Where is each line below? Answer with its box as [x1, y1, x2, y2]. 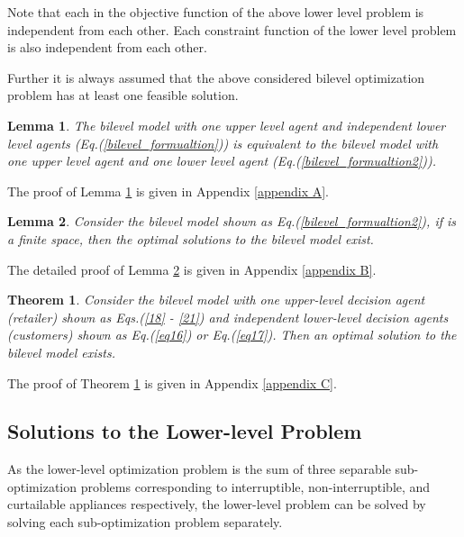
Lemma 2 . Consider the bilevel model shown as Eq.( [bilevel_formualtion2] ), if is [7, 212, 457, 231]
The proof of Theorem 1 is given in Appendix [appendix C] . [7, 373, 337, 392]
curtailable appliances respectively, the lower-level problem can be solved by [7, 495, 426, 514]
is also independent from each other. [7, 38, 207, 57]
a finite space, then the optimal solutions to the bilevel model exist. [7, 229, 374, 248]
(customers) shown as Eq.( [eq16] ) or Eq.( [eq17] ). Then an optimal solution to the [7, 325, 457, 344]
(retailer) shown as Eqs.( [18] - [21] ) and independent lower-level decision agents [7, 307, 449, 326]
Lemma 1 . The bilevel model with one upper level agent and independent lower [7, 115, 446, 134]
